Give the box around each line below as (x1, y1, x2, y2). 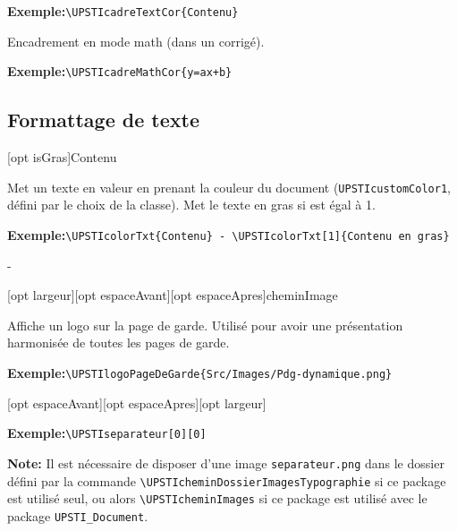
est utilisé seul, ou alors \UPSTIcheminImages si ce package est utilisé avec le (7, 489, 427, 508)
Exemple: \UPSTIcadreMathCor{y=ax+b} (7, 62, 233, 81)
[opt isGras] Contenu (7, 148, 117, 167)
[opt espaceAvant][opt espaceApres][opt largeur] (7, 393, 267, 412)
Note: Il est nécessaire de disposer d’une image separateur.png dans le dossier (7, 453, 444, 472)
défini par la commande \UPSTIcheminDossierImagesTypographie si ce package (7, 471, 446, 490)
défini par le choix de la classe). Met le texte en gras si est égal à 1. (7, 195, 376, 214)
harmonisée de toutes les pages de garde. (7, 333, 230, 352)
